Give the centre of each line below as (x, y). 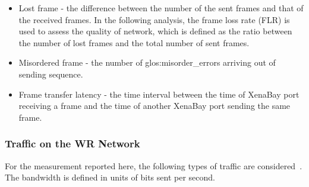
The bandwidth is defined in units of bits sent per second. (110, 177)
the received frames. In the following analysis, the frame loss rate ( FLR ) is (154, 19)
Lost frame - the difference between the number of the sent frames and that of (161, 8)
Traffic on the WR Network (72, 144)
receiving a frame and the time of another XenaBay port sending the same (154, 106)
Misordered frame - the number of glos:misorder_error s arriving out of (147, 62)
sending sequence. (51, 74)
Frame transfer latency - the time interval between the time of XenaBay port (159, 94)
